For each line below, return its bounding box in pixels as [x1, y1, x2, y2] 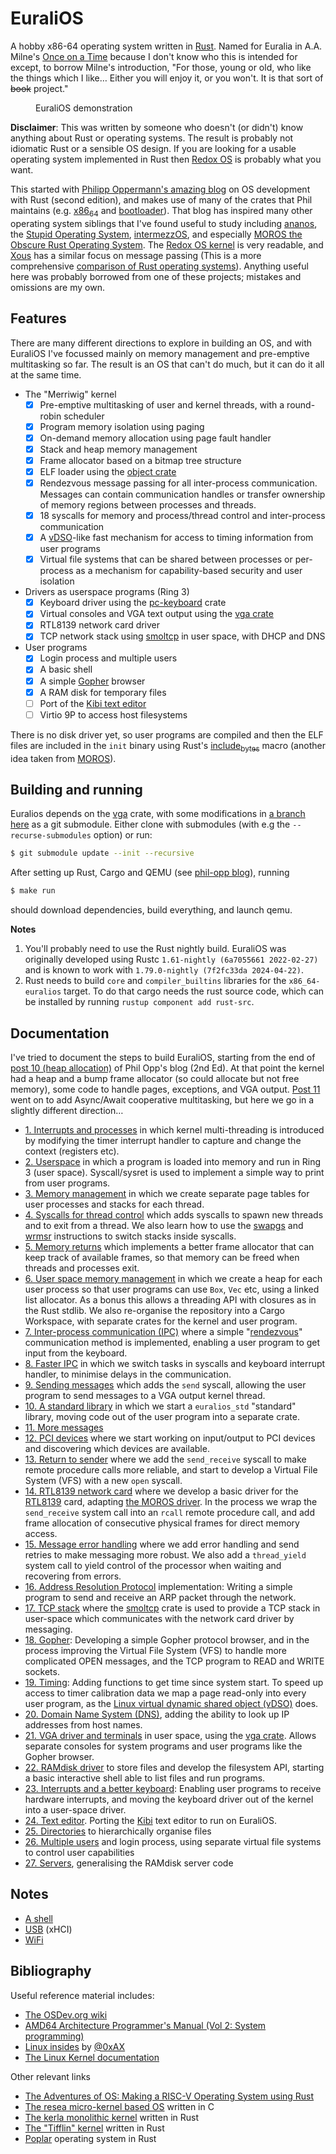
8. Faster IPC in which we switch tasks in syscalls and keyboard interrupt [24, 1357, 326, 1369]
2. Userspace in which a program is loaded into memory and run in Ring [24, 1155, 322, 1167]
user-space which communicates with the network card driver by [24, 1612, 295, 1624]
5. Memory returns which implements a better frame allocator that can [24, 1240, 315, 1252]
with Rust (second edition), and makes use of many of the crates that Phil [10, 193, 313, 206]
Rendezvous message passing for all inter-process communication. [39, 477, 318, 489]
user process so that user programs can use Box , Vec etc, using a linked [24, 1283, 320, 1295]
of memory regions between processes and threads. [39, 498, 257, 511]
